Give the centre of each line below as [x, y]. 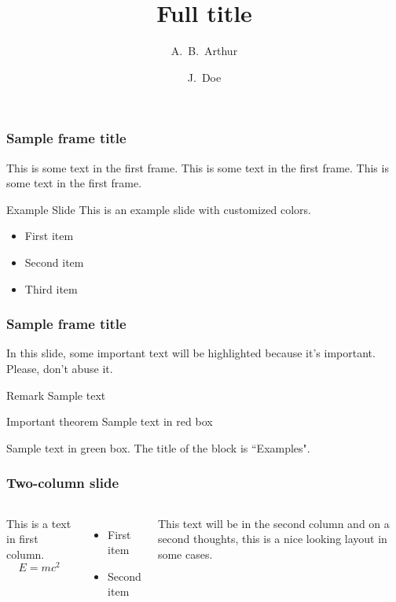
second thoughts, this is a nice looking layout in [272, 539]
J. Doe [204, 77]
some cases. [185, 554]
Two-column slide [63, 483]
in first [22, 539]
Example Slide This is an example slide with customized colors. [159, 209]
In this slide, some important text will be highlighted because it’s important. [191, 353]
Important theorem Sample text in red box [110, 421]
